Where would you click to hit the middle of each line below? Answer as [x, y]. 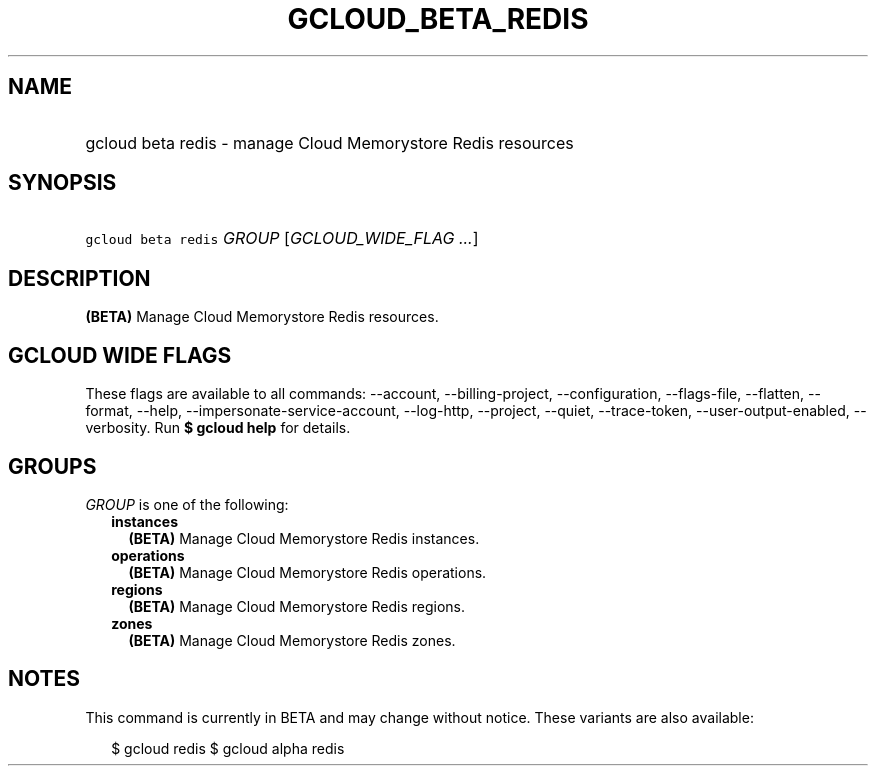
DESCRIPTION [79, 278]
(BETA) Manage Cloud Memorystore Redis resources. [262, 317]
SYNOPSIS [62, 183]
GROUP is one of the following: [187, 504]
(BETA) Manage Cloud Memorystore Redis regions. [297, 606]
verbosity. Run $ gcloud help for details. [218, 428]
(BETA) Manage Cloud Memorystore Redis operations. [307, 572]
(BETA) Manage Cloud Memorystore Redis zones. [292, 640]
